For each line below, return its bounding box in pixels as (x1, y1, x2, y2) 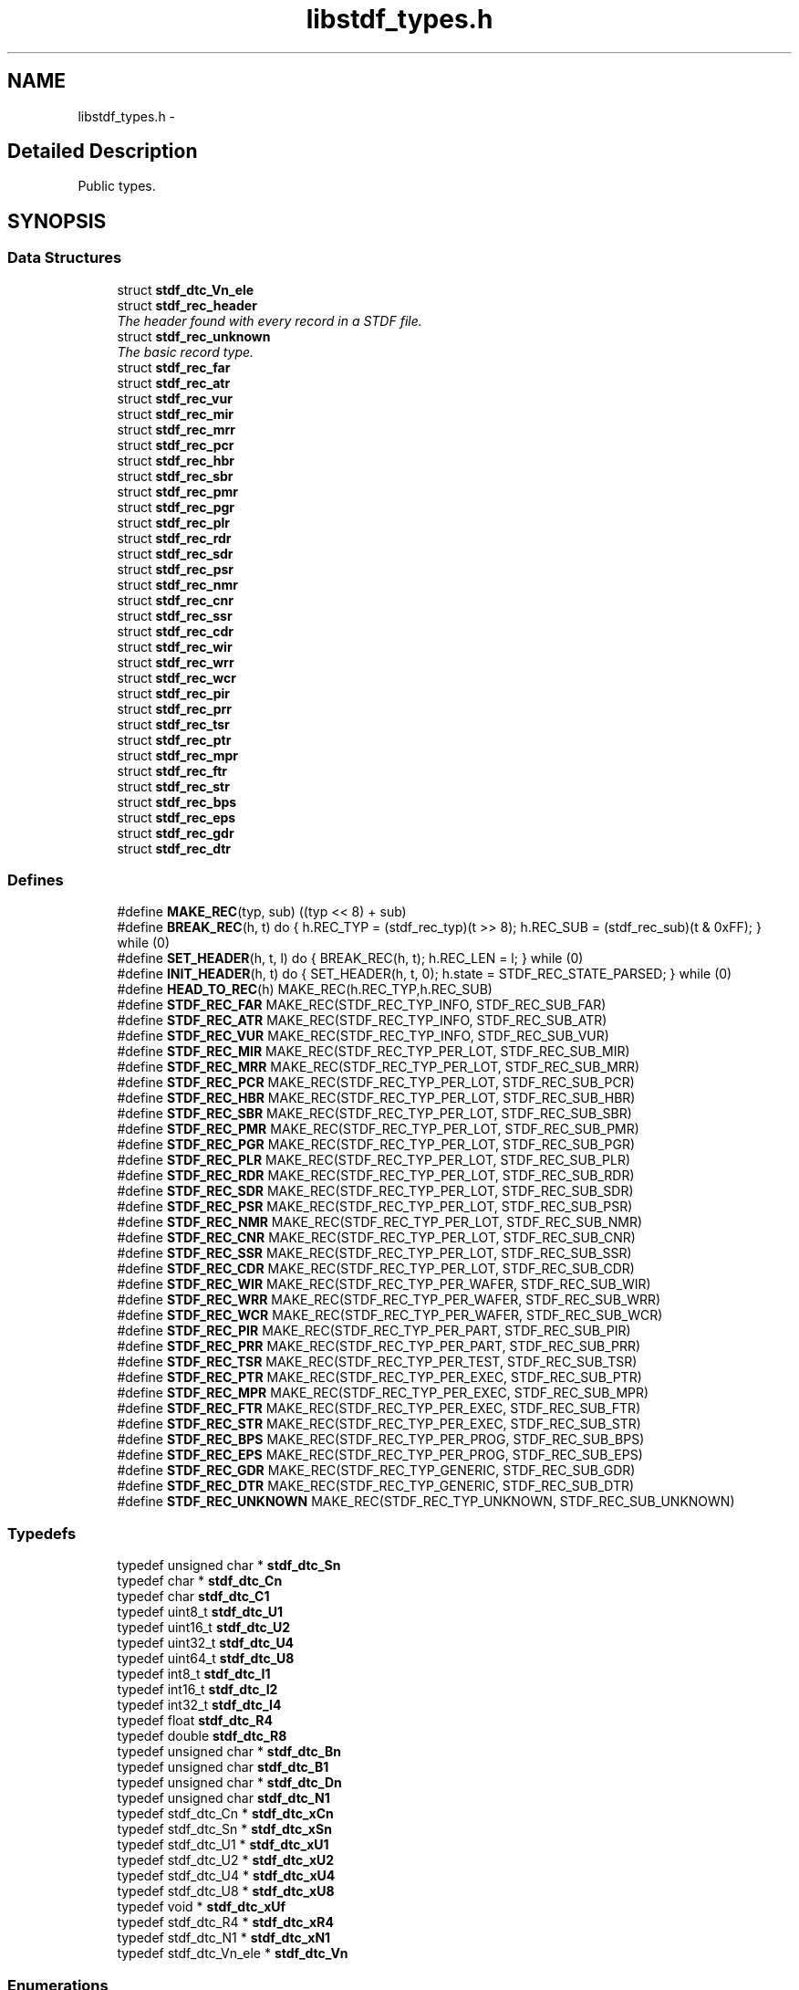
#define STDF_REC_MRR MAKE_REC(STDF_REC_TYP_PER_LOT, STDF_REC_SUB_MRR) (117, 1059, 640, 1075)
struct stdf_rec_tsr (117, 716, 230, 732)
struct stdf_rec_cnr (117, 592, 233, 608)
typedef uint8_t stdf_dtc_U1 (117, 1604, 284, 1620)
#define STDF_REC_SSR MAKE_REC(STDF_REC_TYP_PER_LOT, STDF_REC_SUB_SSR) (117, 1245, 632, 1262)
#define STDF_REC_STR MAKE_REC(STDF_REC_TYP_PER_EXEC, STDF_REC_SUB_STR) (117, 1416, 641, 1432)
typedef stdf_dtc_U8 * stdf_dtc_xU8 (117, 1883, 335, 1900)
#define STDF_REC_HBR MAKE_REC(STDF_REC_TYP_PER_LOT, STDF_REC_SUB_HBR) (117, 1090, 636, 1106)
